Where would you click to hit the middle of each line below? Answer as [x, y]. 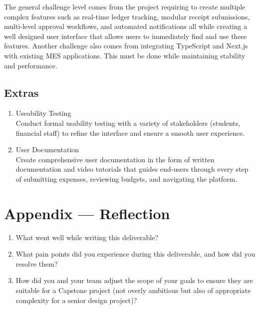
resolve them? [37, 263]
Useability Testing [43, 113]
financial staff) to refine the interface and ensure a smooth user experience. [130, 133]
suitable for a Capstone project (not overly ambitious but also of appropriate [133, 290]
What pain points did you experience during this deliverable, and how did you [135, 254]
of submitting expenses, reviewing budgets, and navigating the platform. [127, 178]
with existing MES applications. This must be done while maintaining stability [125, 55]
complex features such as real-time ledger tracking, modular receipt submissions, [127, 16]
